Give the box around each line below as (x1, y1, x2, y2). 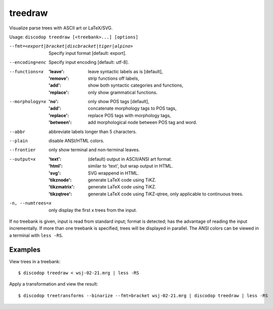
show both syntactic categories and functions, (88, 82, 184, 88)
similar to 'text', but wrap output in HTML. (88, 163, 173, 169)
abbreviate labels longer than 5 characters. (48, 129, 137, 135)
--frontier (9, 147, 36, 153)
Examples (9, 245, 41, 254)
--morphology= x (9, 99, 47, 105)
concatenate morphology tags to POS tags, (88, 105, 177, 112)
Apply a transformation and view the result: (9, 281, 98, 287)
